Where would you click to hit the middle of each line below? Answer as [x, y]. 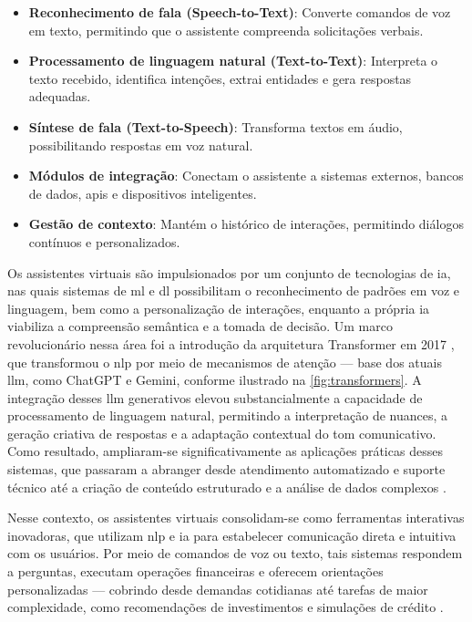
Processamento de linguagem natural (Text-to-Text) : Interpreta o [233, 61]
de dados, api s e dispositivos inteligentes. [143, 193]
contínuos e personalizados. [104, 241]
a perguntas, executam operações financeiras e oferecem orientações [195, 571]
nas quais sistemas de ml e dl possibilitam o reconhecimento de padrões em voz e [234, 290]
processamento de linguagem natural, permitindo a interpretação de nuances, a [228, 415]
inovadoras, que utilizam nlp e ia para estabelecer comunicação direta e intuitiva [232, 535]
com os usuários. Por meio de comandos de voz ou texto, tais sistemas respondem [235, 553]
